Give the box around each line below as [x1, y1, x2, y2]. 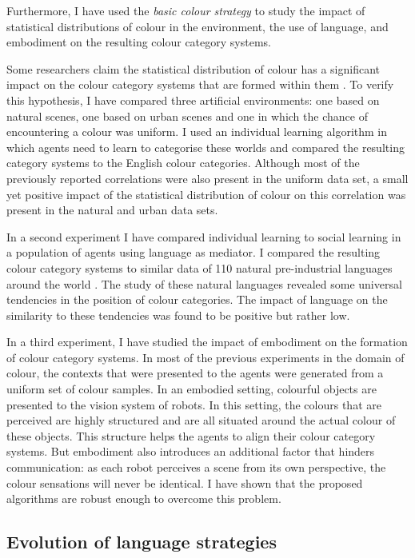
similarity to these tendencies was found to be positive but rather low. [6, 306, 350, 323]
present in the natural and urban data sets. [6, 201, 218, 218]
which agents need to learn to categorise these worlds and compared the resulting [6, 138, 405, 155]
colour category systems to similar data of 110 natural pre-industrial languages [6, 259, 393, 276]
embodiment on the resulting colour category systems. [6, 34, 271, 50]
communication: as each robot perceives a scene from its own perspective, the [6, 459, 386, 476]
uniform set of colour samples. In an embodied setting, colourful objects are [6, 381, 377, 397]
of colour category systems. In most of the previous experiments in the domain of [6, 349, 405, 365]
